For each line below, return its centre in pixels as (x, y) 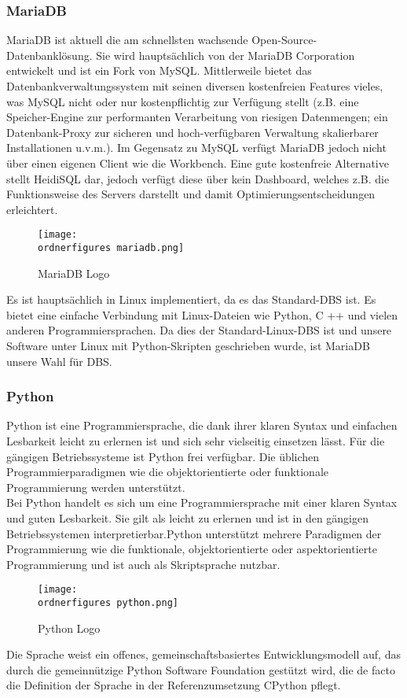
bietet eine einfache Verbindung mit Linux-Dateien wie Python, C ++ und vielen (202, 314)
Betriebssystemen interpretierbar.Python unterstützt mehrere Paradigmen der (194, 533)
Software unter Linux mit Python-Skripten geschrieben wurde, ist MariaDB (188, 346)
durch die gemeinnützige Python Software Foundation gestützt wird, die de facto (201, 669)
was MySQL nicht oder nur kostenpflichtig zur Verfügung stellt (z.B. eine (183, 101)
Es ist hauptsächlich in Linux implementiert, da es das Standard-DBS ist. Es (191, 299)
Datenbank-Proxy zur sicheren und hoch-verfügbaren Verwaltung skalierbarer (192, 132)
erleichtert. (32, 209)
